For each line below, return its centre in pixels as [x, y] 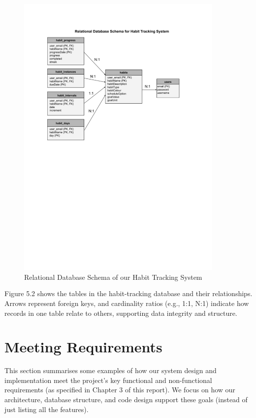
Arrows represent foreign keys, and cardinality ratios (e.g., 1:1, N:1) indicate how [127, 303]
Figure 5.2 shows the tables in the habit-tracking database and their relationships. [128, 293]
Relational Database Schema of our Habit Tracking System [113, 277]
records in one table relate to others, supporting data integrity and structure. [121, 313]
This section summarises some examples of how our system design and [111, 370]
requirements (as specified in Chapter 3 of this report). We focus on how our [120, 390]
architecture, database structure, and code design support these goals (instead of [126, 399]
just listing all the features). [47, 409]
